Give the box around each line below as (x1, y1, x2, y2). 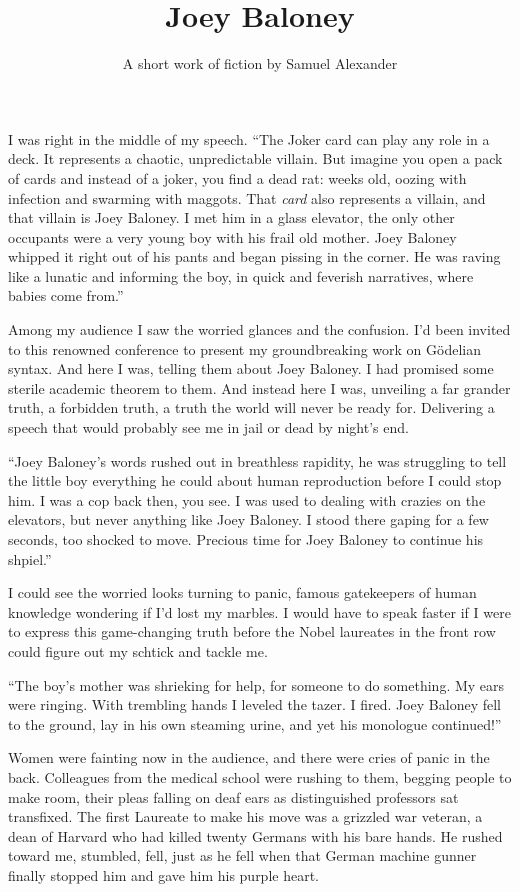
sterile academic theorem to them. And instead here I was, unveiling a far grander (8, 377, 511, 398)
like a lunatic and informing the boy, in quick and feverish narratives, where (8, 265, 474, 286)
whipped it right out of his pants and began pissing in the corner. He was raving (8, 246, 501, 267)
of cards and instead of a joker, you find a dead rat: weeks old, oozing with (8, 167, 467, 188)
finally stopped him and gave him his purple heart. (8, 864, 319, 885)
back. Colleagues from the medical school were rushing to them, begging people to (8, 766, 512, 787)
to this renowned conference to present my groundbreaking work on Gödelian (8, 338, 482, 359)
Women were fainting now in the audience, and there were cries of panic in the (8, 747, 490, 768)
